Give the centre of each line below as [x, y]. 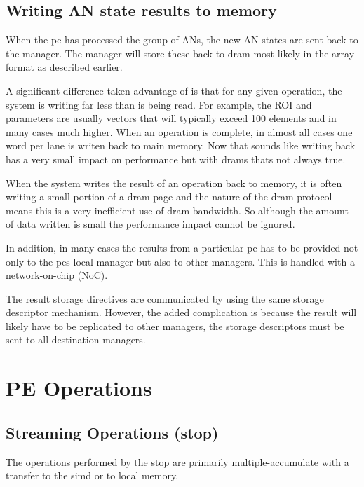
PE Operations [79, 388]
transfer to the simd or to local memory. [92, 475]
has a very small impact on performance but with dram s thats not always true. [176, 159]
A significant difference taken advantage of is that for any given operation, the [174, 90]
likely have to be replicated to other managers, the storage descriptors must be [175, 325]
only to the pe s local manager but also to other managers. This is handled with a [180, 261]
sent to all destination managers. [76, 339]
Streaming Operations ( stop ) [112, 432]
